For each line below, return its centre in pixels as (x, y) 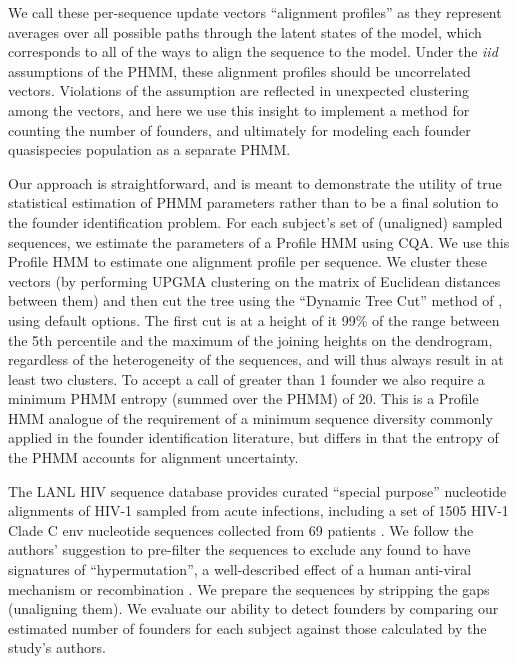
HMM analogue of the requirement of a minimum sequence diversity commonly (250, 417)
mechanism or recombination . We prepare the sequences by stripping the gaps (249, 588)
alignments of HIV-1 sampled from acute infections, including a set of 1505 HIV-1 (258, 510)
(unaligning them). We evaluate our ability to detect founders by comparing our (253, 608)
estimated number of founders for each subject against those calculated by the (247, 627)
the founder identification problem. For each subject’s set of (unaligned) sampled (255, 221)
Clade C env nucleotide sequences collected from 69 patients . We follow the (241, 529)
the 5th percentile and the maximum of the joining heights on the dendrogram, (250, 339)
